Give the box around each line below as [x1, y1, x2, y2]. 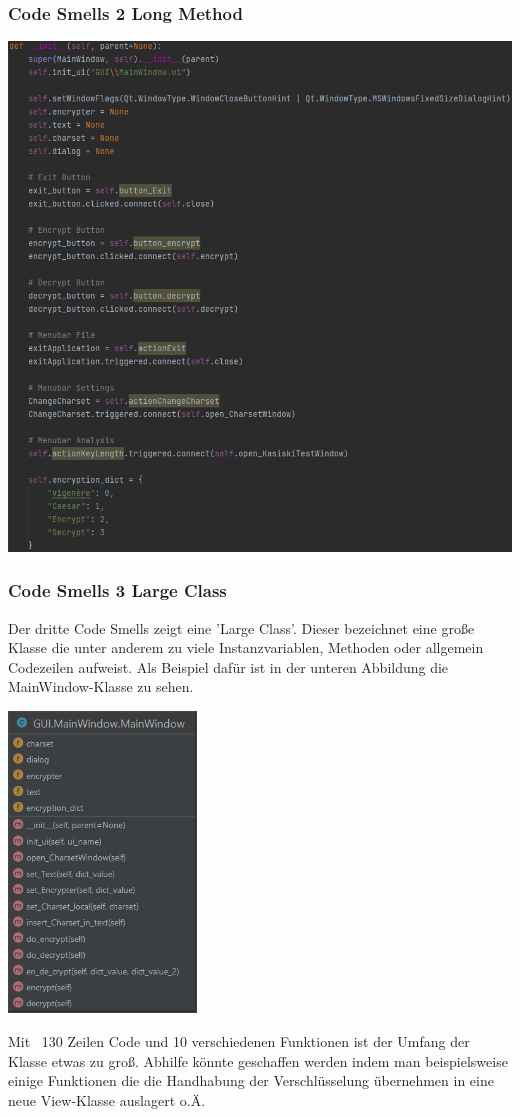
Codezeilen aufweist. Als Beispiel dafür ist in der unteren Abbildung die [8, 656, 449, 677]
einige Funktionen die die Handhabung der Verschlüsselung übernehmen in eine [8, 1070, 494, 1091]
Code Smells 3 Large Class [8, 578, 227, 603]
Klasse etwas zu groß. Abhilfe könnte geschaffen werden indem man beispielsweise [8, 1050, 508, 1071]
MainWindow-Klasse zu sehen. [8, 676, 194, 697]
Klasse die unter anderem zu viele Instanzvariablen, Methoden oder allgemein [8, 637, 484, 658]
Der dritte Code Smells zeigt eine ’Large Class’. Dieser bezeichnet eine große [8, 617, 475, 638]
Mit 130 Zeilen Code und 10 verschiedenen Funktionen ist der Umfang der [8, 1031, 470, 1052]
